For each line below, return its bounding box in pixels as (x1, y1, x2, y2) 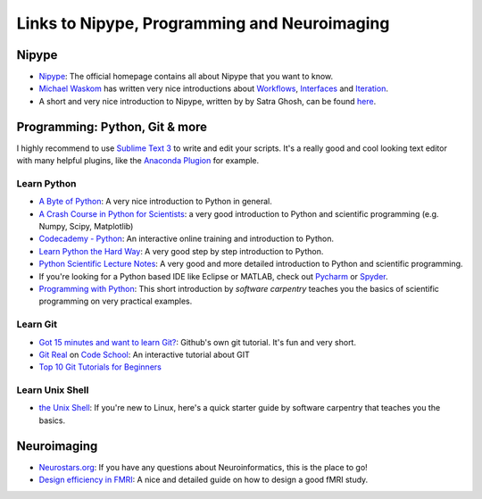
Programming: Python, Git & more (16, 119, 208, 134)
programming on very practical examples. (38, 295, 193, 307)
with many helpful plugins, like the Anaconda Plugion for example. (16, 155, 260, 166)
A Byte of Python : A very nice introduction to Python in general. (38, 196, 272, 207)
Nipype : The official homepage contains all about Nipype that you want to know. (38, 71, 334, 82)
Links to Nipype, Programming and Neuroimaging (16, 13, 390, 33)
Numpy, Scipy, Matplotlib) (38, 221, 134, 232)
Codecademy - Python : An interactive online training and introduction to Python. (38, 233, 335, 245)
